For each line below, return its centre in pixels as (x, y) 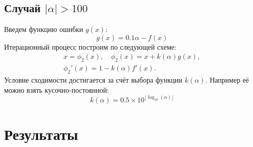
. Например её (227, 80)
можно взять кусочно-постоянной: (57, 89)
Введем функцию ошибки (44, 29)
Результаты (41, 134)
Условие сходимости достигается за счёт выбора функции (93, 80)
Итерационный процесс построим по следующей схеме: (90, 46)
